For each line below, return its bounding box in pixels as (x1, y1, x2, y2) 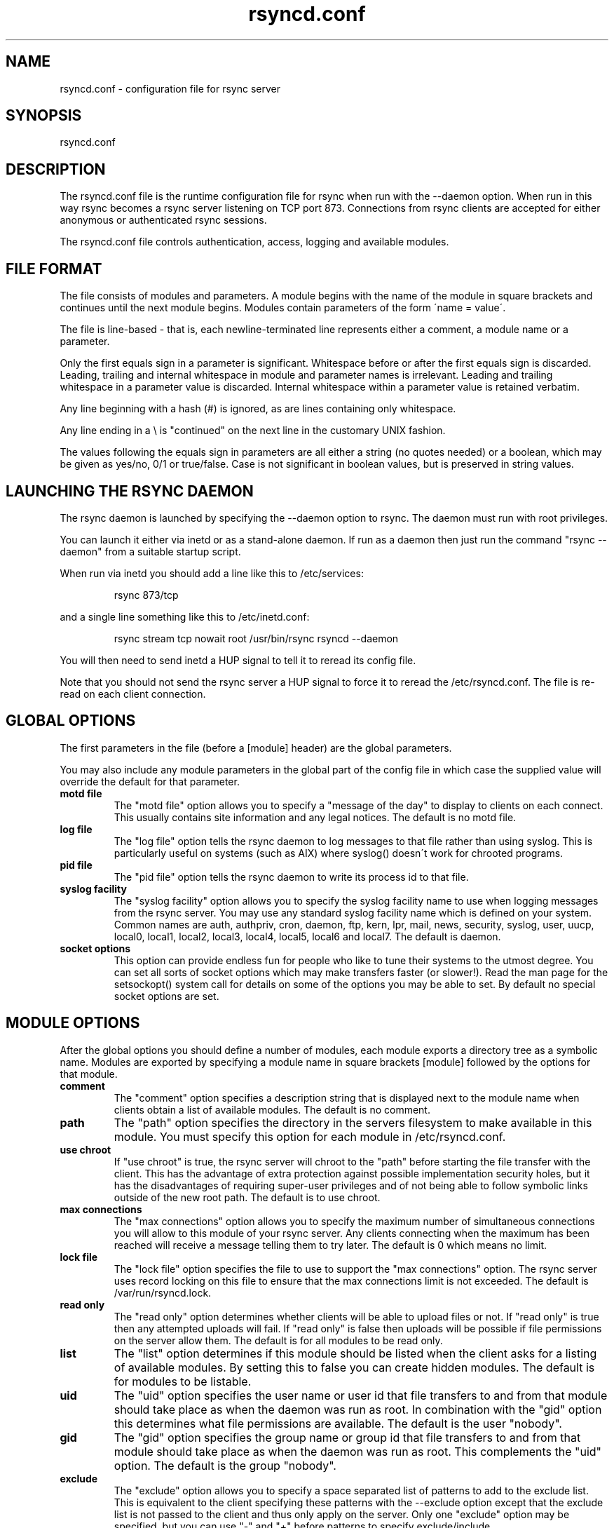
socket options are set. (114, 989, 219, 1002)
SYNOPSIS (6, 107, 82, 125)
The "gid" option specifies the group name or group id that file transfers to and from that (114, 1430, 581, 1445)
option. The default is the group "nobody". (114, 1458, 336, 1473)
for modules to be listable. (114, 1374, 252, 1388)
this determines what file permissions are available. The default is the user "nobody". (114, 1416, 562, 1431)
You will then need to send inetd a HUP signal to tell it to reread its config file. (60, 654, 416, 666)
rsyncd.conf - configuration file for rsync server (60, 82, 281, 95)
